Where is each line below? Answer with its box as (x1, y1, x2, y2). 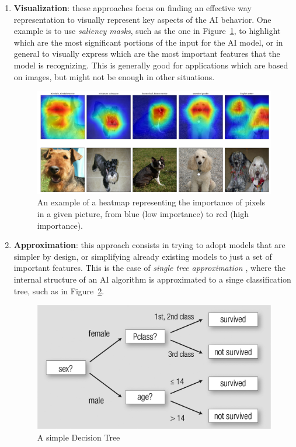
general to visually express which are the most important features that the (13, 47, 280, 60)
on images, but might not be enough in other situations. (13, 70, 215, 82)
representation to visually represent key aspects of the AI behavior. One (13, 13, 271, 25)
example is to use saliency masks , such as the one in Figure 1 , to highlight (13, 25, 281, 37)
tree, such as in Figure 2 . (13, 284, 105, 297)
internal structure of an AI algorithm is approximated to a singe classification (13, 273, 291, 285)
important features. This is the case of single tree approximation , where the (13, 262, 285, 274)
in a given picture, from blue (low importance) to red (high (37, 207, 249, 219)
